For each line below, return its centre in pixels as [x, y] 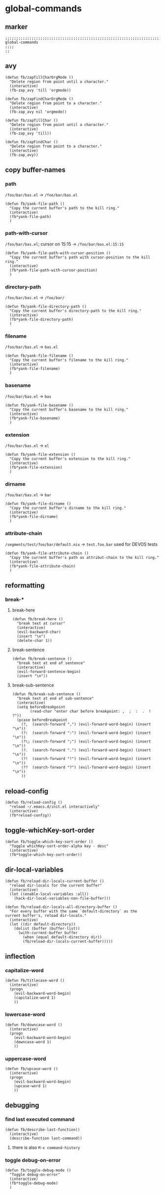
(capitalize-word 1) [35, 998]
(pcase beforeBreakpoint [42, 720]
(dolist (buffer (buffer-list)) [47, 928]
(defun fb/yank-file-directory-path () [46, 307]
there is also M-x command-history [46, 1147]
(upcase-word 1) [31, 1086]
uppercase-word [26, 1059]
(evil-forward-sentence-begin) [49, 672]
